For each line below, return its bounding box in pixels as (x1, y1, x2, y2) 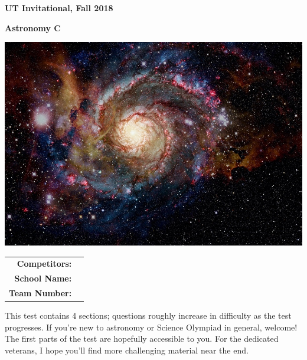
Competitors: (17, 257, 72, 270)
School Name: (14, 272, 72, 284)
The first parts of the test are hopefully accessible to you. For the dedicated (5, 332, 279, 345)
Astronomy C (5, 21, 61, 34)
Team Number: (9, 287, 72, 299)
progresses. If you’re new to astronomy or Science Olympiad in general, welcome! (5, 320, 298, 333)
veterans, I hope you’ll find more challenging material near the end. (5, 343, 249, 356)
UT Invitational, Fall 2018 (5, 2, 113, 14)
